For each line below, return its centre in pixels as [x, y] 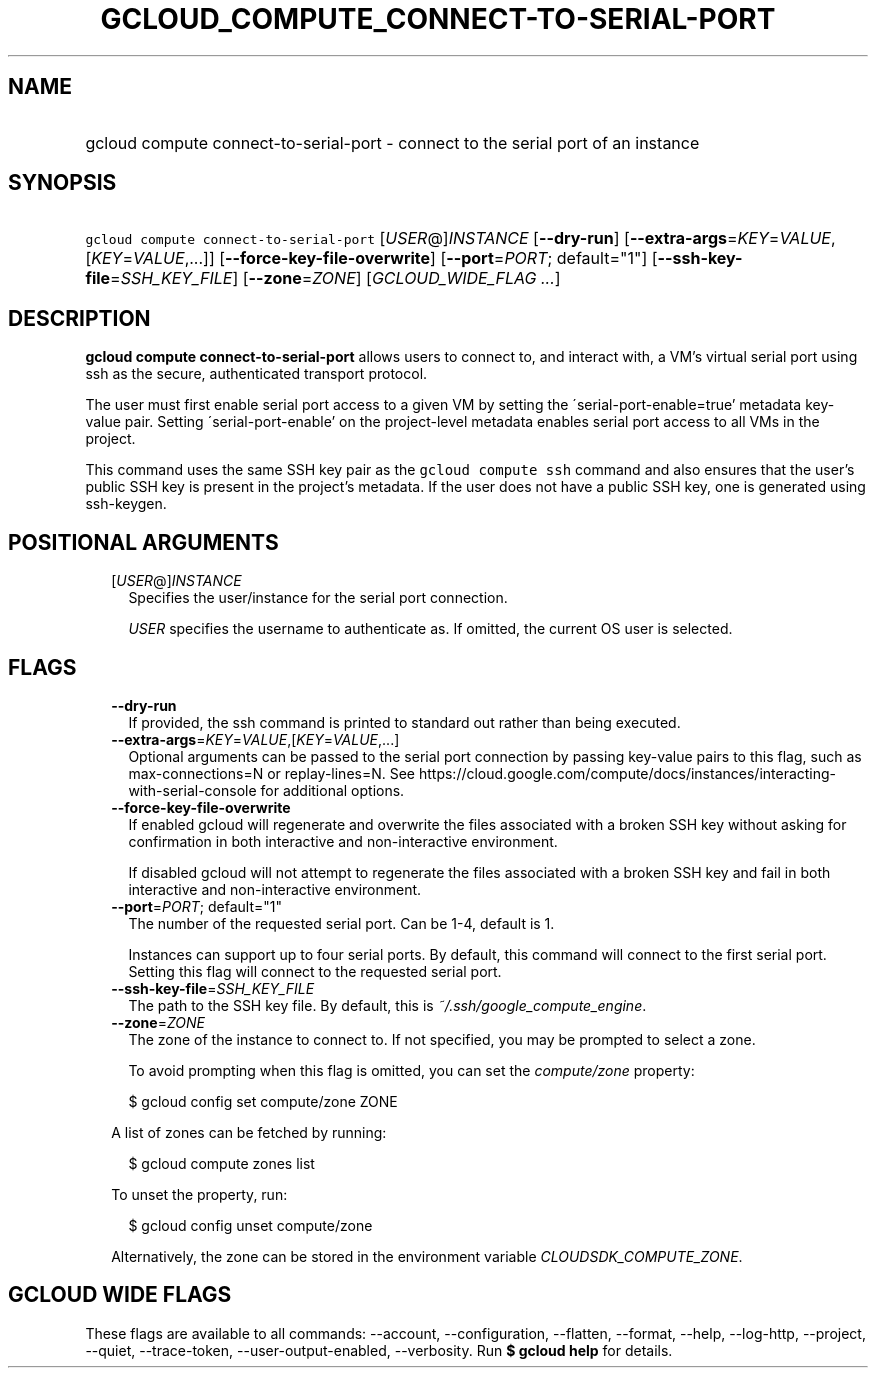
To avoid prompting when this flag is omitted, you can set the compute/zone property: [411, 1070]
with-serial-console [192, 790]
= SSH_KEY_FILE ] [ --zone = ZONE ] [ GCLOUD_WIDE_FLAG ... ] [335, 278]
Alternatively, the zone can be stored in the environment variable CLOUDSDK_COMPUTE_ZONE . [427, 1256]
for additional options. [332, 790]
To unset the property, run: [199, 1194]
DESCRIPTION [79, 318]
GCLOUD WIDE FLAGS [120, 1295]
